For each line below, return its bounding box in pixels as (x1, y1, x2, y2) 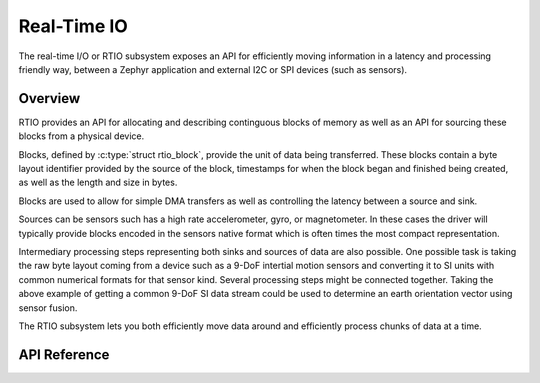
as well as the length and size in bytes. (18, 176, 178, 189)
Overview (18, 90, 81, 107)
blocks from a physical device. (18, 130, 145, 142)
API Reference (18, 346, 110, 363)
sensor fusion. (18, 301, 78, 314)
